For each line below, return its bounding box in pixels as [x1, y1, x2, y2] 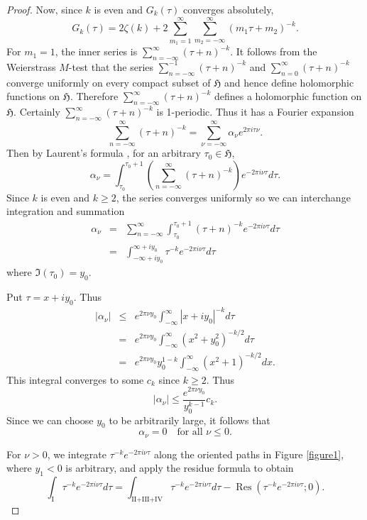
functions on [6, 89, 60, 104]
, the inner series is [55, 44, 138, 59]
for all [177, 427, 203, 438]
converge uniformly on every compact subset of [6, 74, 211, 89]
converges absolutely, [182, 2, 274, 16]
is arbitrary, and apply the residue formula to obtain [65, 460, 294, 475]
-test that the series [68, 59, 154, 74]
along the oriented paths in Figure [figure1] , [153, 446, 344, 461]
